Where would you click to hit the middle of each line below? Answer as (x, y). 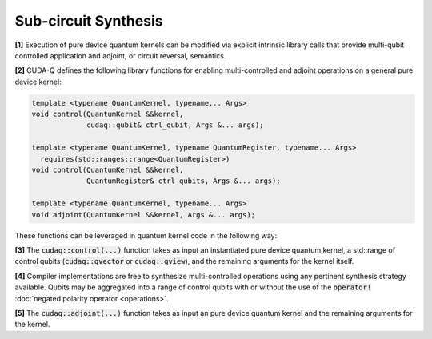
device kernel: (38, 82)
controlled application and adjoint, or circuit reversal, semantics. (120, 55)
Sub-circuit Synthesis (89, 21)
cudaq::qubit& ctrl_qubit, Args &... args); (175, 125)
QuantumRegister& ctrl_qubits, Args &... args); (184, 181)
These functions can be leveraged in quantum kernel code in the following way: (146, 235)
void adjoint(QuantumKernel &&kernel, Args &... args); (144, 215)
